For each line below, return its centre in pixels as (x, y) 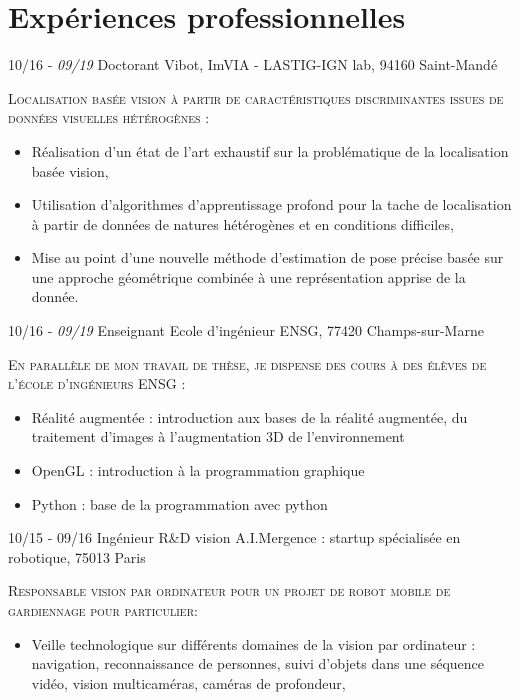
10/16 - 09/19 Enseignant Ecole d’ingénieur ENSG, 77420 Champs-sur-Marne (246, 330)
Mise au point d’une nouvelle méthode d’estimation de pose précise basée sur (267, 257)
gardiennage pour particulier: (103, 610)
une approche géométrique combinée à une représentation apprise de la (248, 276)
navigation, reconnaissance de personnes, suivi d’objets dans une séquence (257, 663)
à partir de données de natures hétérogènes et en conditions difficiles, (242, 223)
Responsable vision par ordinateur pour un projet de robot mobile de (229, 590)
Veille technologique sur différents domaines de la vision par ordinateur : (253, 643)
